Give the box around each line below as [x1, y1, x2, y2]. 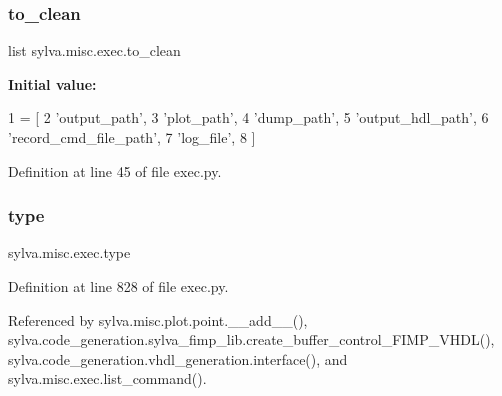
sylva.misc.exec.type [8, 242, 131, 263]
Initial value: [8, 73, 97, 94]
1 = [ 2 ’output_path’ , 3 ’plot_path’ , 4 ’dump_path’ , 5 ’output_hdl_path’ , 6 [8, 107, 489, 128]
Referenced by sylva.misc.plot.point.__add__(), [8, 309, 308, 330]
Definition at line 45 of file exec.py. [8, 160, 222, 181]
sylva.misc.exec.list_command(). [8, 368, 207, 389]
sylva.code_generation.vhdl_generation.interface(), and [8, 348, 348, 369]
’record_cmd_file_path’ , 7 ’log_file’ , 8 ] [8, 127, 256, 147]
